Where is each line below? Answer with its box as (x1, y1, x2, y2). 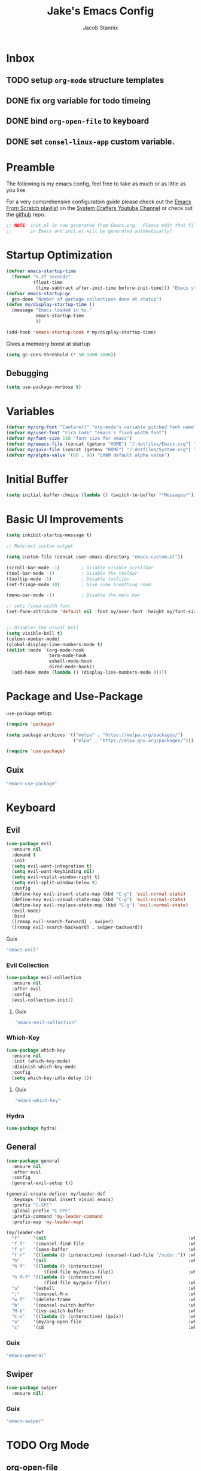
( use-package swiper (6, 1385, 58, 1391)
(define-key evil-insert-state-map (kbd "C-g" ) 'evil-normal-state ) (11, 891, 186, 897)
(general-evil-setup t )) (11, 1180, 74, 1186)
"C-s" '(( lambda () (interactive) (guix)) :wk (11, 1313, 197, 1319)
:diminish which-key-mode (11, 1064, 77, 1070)
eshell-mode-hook (48, 658, 93, 664)
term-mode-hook (48, 653, 87, 659)
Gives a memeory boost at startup (6, 340, 90, 347)
